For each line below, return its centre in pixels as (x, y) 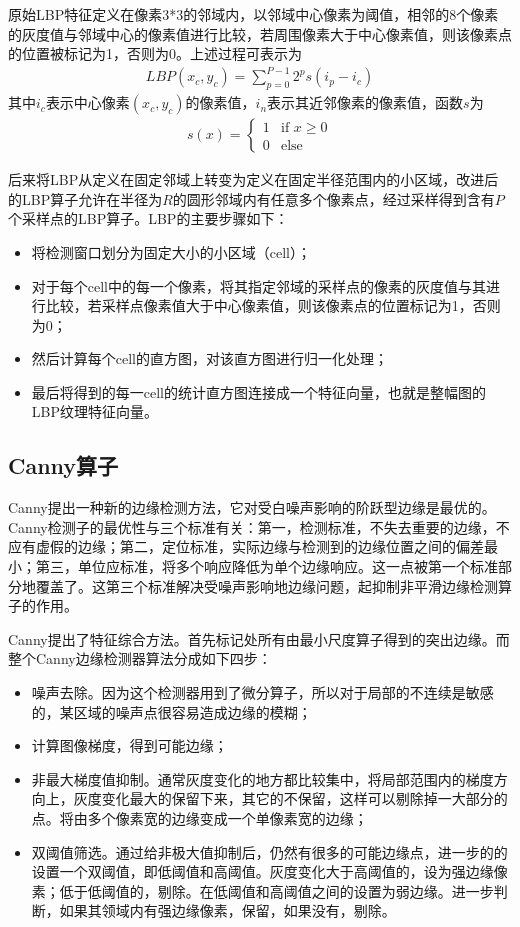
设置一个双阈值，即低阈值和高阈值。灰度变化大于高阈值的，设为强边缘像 (269, 871)
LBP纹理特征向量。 (94, 411)
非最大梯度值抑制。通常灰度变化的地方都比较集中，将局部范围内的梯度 (262, 778)
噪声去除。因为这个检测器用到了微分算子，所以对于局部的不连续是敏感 (262, 692)
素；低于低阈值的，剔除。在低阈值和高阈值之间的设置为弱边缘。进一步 (262, 890)
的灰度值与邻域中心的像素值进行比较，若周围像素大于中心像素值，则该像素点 (260, 33)
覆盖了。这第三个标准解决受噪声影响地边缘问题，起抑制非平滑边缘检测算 (273, 585)
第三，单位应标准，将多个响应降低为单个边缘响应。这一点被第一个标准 (266, 566)
